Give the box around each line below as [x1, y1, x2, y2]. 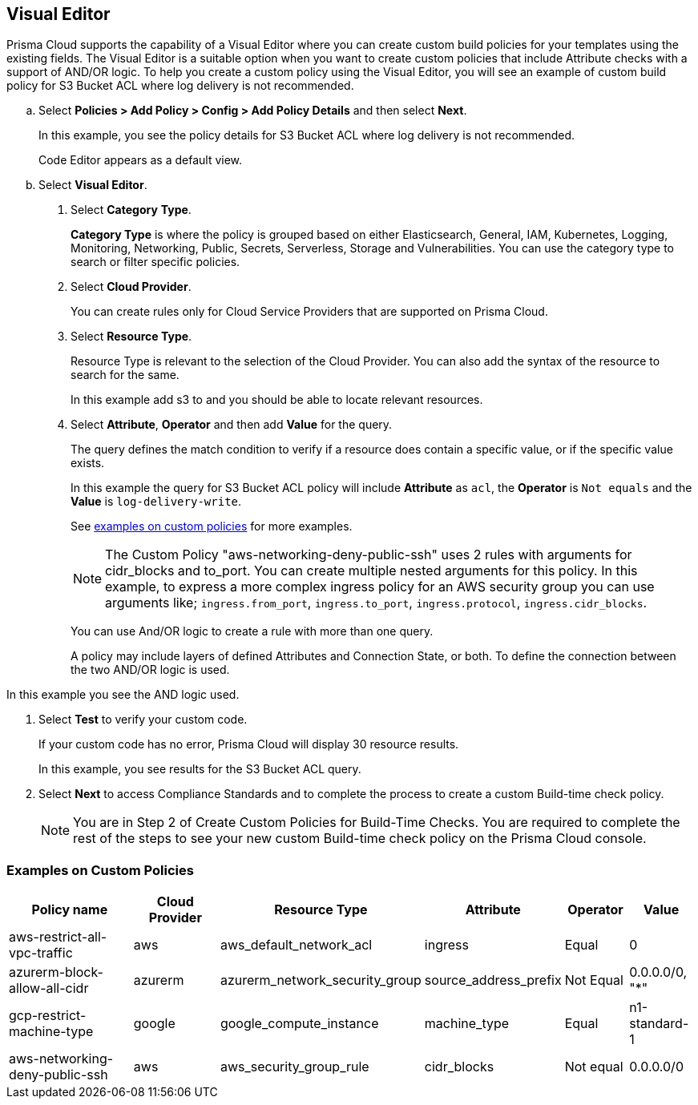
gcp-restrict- [9, 1007, 87, 1024]
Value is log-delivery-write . [71, 494, 242, 509]
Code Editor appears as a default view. [38, 153, 243, 167]
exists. [71, 456, 105, 470]
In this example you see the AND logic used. [6, 688, 240, 702]
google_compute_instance [220, 1015, 379, 1032]
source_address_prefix [424, 972, 562, 989]
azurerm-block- [9, 964, 103, 981]
